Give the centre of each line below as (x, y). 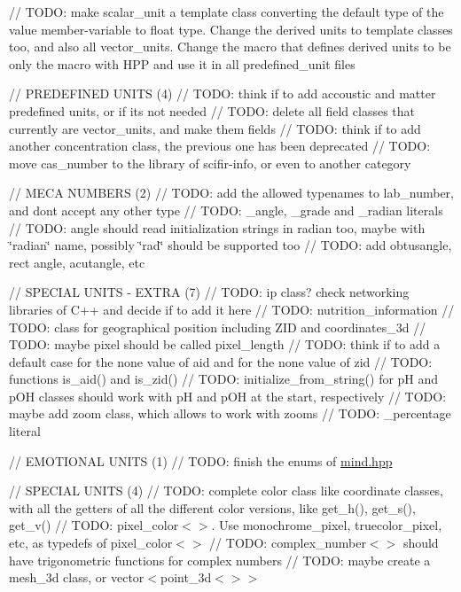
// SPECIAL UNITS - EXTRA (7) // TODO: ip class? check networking (209, 292)
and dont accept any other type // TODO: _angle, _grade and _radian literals (226, 210)
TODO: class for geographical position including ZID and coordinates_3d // (218, 327)
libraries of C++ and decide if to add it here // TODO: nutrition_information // (232, 309)
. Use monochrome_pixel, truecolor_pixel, (327, 525)
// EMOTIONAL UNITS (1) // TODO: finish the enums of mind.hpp (201, 460)
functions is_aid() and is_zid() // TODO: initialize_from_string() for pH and (224, 379)
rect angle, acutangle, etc (77, 262)
